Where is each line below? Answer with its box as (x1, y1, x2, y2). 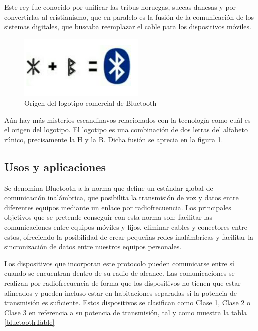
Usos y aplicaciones (4, 158, 106, 174)
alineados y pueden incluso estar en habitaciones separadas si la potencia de (4, 287, 237, 298)
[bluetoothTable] (4, 317, 55, 327)
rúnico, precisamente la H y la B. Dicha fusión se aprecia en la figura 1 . (4, 134, 223, 144)
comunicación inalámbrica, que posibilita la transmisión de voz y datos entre (4, 192, 239, 203)
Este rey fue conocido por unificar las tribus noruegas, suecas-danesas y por (4, 2, 236, 12)
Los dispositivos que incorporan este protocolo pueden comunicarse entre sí (4, 258, 234, 268)
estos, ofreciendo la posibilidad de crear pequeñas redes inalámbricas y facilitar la (4, 231, 254, 242)
